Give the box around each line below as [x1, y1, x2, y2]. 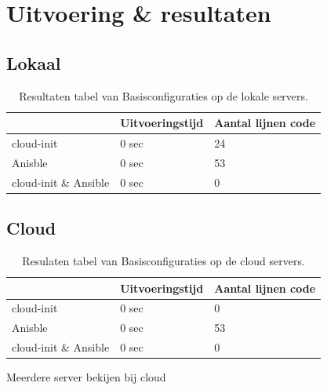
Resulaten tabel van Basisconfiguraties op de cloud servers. [22, 253, 305, 268]
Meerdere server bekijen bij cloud [6, 369, 166, 385]
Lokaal [6, 50, 61, 75]
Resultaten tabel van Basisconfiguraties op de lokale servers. [19, 87, 308, 104]
